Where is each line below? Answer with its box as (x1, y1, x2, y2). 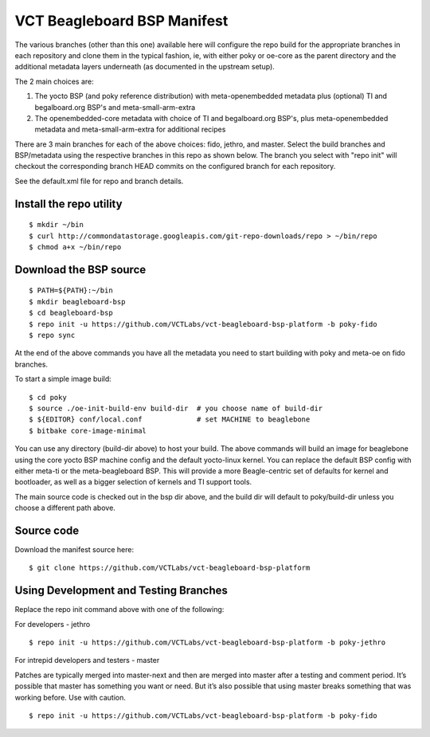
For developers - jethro (14, 619, 91, 629)
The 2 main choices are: (14, 76, 95, 86)
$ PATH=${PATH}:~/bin (29, 286, 113, 295)
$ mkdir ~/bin (29, 220, 84, 229)
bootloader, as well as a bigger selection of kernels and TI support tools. (14, 477, 252, 487)
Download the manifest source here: (14, 544, 135, 554)
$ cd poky (29, 393, 67, 402)
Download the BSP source (14, 263, 147, 276)
